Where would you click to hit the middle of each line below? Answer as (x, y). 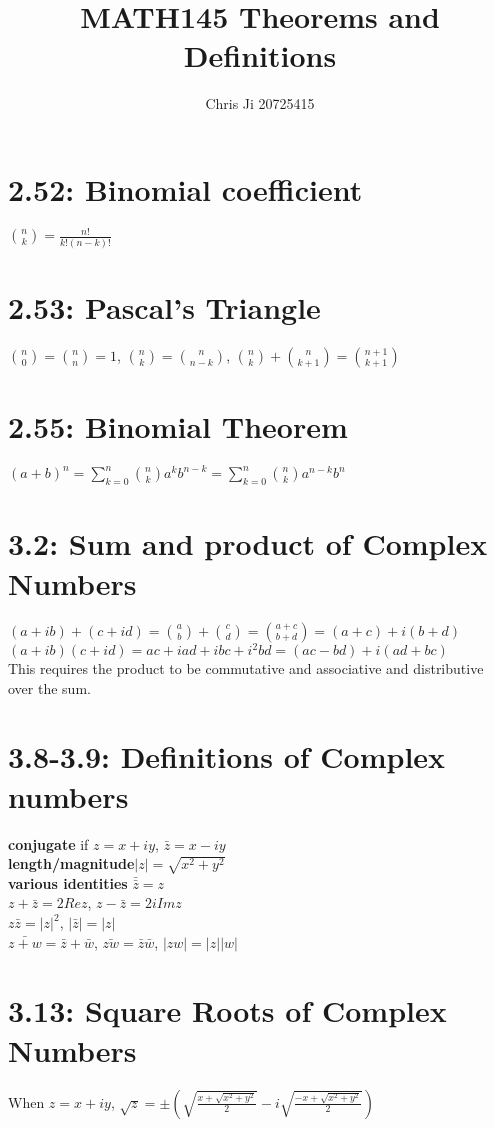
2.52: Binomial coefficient (185, 188)
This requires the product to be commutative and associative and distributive (246, 668)
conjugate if (48, 843)
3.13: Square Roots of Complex (227, 1010)
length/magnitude (71, 863)
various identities (68, 882)
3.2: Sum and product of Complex (248, 543)
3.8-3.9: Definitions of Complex (227, 756)
